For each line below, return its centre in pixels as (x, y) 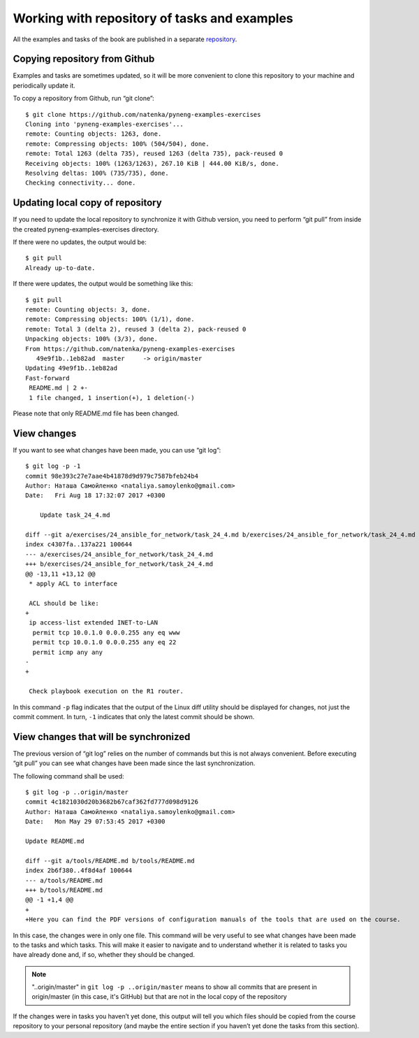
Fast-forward (47, 378)
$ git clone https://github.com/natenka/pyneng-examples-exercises (143, 114)
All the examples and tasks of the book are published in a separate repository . (125, 39)
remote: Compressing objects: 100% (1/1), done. (110, 319)
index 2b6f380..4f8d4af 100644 (79, 870)
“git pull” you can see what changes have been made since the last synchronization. (134, 763)
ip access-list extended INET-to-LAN (94, 623)
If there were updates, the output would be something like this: (103, 284)
